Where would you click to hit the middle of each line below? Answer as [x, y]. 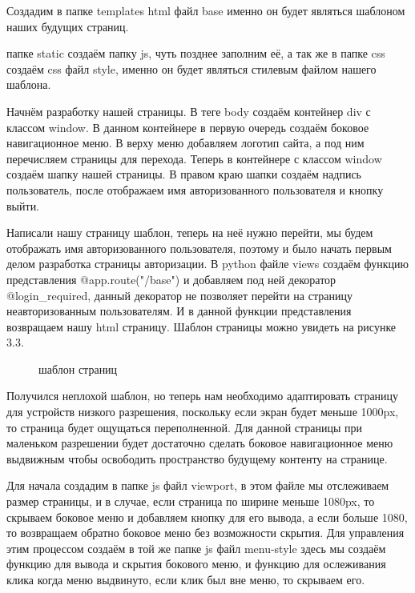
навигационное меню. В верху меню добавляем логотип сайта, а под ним [185, 143]
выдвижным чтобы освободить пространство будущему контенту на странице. [197, 458]
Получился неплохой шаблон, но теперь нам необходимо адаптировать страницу [203, 396]
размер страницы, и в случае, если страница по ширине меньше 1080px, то [191, 501]
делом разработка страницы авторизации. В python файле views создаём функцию [207, 264]
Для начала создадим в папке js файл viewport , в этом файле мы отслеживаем [198, 485]
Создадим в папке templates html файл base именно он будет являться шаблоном [206, 10]
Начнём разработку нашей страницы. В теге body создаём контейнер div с [189, 111]
